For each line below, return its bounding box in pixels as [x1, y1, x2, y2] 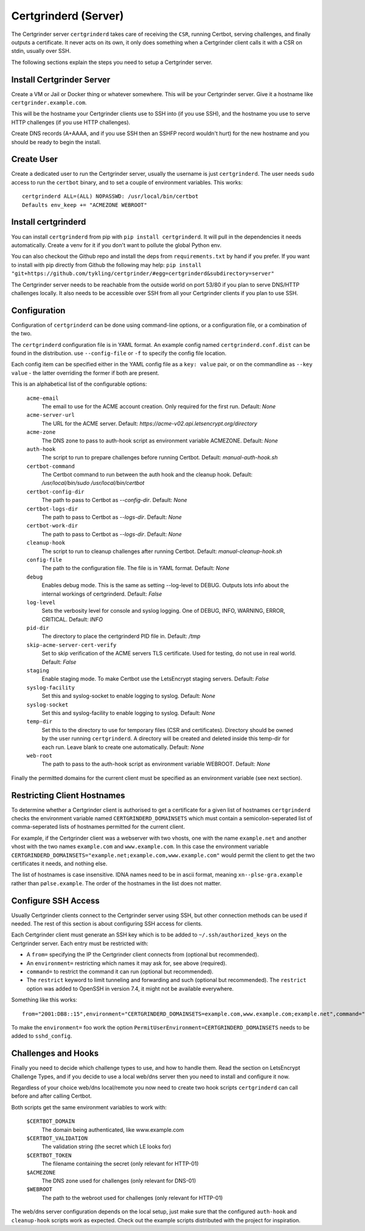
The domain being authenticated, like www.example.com [41, 1126, 184, 1133]
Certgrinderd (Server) [11, 9, 124, 23]
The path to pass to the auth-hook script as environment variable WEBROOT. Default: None [41, 761, 271, 768]
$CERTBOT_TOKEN [26, 1152, 72, 1159]
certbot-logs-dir [26, 505, 78, 512]
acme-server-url [26, 411, 75, 419]
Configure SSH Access [11, 895, 100, 906]
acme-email [26, 394, 59, 402]
